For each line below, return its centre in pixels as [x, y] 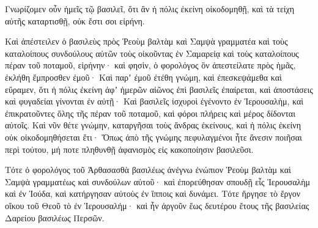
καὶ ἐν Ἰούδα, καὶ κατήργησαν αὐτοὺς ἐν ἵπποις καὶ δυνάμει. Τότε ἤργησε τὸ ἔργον [153, 193]
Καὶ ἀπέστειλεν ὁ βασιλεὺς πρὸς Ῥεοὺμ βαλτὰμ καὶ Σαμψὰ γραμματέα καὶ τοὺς [146, 41]
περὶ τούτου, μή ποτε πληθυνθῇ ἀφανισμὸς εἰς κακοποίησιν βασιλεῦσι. [129, 149]
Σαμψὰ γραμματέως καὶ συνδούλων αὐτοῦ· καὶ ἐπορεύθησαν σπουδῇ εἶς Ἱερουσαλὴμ [158, 181]
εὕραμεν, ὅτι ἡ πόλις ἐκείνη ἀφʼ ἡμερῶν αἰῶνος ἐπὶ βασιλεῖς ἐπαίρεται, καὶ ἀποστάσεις [159, 89]
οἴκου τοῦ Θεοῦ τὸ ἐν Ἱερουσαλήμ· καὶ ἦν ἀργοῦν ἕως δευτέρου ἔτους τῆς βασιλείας [157, 205]
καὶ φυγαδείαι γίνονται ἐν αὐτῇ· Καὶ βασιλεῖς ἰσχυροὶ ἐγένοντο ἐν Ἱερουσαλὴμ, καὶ [154, 101]
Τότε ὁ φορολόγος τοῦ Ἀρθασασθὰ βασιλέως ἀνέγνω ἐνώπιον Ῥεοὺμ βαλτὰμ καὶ [148, 170]
